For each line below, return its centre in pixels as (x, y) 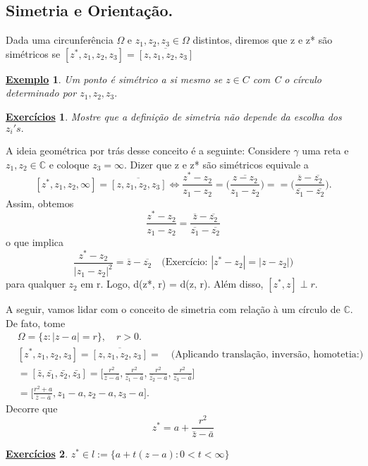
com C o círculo (287, 79)
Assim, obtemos (40, 203)
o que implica (35, 242)
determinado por (41, 93)
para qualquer (36, 284)
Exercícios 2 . (37, 454)
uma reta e (325, 151)
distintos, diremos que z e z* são (263, 40)
